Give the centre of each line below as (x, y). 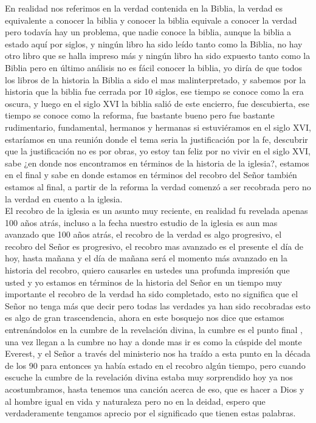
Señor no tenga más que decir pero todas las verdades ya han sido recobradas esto (158, 305)
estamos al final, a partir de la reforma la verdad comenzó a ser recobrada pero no (158, 186)
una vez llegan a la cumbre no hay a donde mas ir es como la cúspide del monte (153, 341)
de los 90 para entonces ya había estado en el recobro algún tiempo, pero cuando (155, 365)
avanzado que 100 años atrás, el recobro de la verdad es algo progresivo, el (143, 234)
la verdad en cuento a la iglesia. (64, 198)
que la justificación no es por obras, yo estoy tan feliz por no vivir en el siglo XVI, (158, 151)
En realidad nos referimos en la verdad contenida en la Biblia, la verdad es (144, 8)
